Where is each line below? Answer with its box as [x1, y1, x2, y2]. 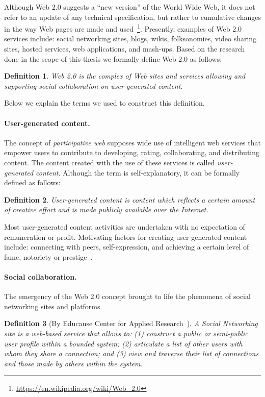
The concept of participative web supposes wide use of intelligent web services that [4, 137, 261, 147]
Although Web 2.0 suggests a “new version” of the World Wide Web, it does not [4, 2, 255, 12]
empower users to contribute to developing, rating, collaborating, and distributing [4, 147, 260, 158]
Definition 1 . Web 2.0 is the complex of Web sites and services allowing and [4, 70, 246, 81]
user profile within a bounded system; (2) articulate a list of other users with [4, 338, 243, 349]
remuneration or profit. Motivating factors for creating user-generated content [4, 231, 247, 242]
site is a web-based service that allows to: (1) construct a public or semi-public [4, 328, 248, 338]
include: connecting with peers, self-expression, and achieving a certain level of [4, 241, 249, 252]
